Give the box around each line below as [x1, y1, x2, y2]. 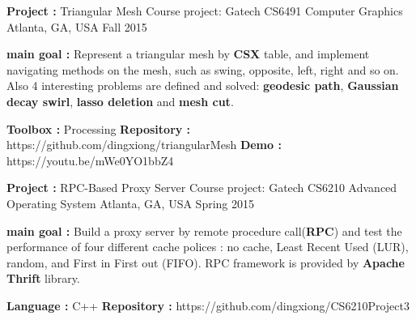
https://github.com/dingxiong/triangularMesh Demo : [6, 136, 282, 153]
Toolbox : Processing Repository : [6, 120, 191, 137]
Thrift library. [6, 270, 80, 287]
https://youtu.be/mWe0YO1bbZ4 [6, 151, 174, 169]
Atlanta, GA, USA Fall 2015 [6, 18, 147, 35]
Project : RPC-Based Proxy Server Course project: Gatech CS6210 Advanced [6, 179, 397, 196]
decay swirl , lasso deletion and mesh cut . [6, 92, 234, 109]
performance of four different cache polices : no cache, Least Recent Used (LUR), [6, 238, 409, 255]
